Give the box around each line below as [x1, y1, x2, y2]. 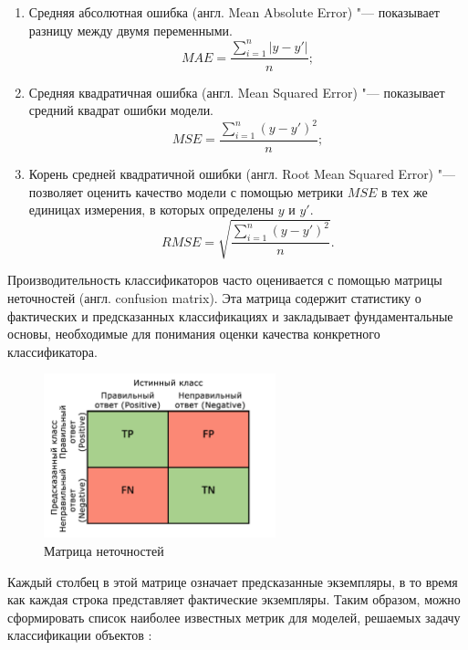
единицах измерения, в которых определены [28, 200, 275, 219]
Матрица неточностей [44, 541, 164, 561]
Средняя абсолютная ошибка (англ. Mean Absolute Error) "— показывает [28, 3, 440, 21]
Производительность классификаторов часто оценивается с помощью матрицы [7, 270, 442, 289]
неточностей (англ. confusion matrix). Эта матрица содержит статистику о [7, 288, 421, 307]
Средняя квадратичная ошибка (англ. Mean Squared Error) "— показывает [28, 82, 445, 101]
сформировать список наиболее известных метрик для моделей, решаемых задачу [7, 607, 461, 626]
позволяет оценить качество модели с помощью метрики [28, 182, 344, 201]
